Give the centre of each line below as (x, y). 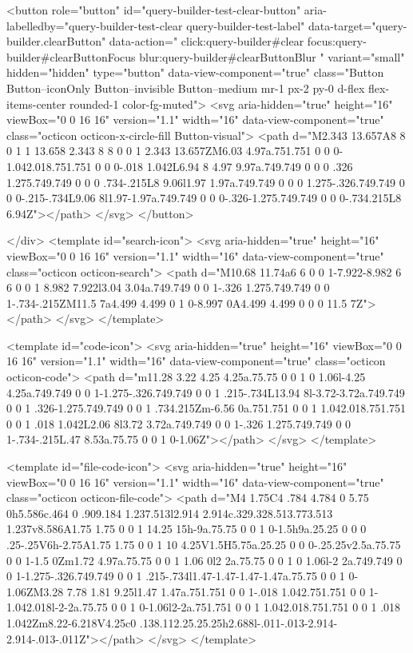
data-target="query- (357, 25)
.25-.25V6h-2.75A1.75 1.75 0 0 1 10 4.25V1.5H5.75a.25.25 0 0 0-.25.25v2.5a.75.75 (204, 544)
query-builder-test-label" (246, 25)
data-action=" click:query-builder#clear (206, 41)
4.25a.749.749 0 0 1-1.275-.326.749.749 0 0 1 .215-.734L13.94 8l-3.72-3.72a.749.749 (206, 392)
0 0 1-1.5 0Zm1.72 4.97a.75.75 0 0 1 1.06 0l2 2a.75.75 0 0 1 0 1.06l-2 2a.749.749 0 (205, 560)
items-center (36, 104)
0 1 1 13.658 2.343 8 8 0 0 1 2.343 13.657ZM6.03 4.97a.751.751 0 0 (168, 151)
